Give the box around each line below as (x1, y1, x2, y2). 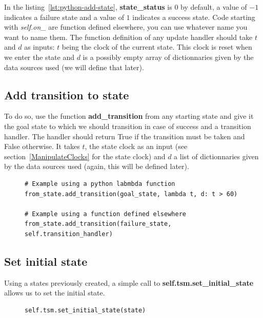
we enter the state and (4, 51, 74, 62)
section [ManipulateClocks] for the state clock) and (4, 151, 166, 161)
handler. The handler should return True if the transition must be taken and (4, 131, 245, 141)
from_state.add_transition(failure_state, (25, 220, 172, 228)
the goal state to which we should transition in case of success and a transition (4, 120, 251, 131)
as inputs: (24, 41, 55, 52)
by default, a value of (180, 2, 247, 12)
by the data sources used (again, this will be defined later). (4, 161, 189, 172)
